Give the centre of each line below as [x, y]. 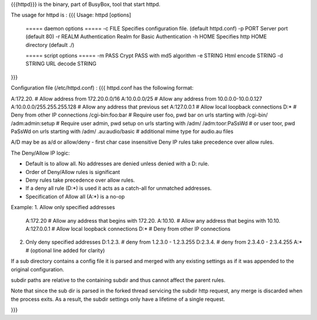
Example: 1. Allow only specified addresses [63, 207]
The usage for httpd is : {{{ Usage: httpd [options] [71, 15]
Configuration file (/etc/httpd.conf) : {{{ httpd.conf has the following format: [102, 88]
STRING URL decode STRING [61, 64]
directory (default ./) [50, 45]
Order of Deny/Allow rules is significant [73, 172]
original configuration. [38, 269]
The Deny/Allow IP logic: [40, 153]
